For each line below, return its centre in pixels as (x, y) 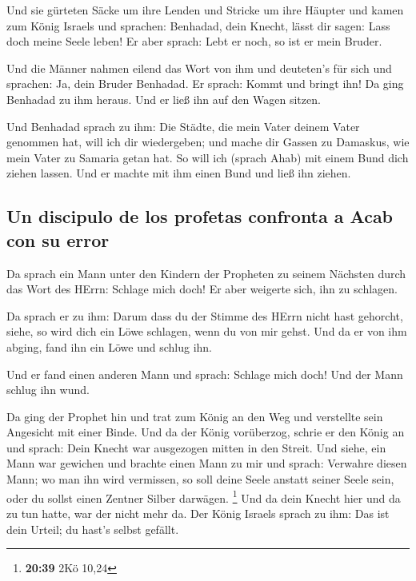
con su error (58, 239)
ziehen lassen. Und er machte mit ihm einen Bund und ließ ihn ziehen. (179, 173)
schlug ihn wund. (48, 390)
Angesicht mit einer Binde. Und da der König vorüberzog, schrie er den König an (206, 432)
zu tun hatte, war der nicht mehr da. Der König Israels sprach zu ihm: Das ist (198, 513)
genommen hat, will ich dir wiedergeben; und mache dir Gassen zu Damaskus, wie (208, 142)
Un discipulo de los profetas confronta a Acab (200, 216)
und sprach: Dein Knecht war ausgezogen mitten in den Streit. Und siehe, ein (196, 447)
